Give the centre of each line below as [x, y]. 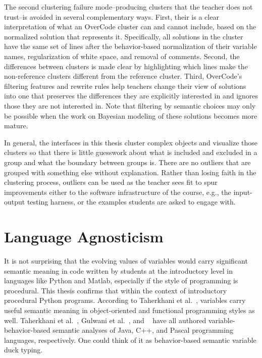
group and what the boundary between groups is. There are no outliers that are [127, 162]
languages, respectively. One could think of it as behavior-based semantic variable [130, 340]
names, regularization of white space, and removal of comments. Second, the [122, 56]
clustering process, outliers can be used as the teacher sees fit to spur [111, 182]
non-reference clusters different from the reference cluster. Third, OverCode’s [123, 76]
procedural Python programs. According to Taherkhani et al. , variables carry [125, 300]
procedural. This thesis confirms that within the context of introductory [116, 290]
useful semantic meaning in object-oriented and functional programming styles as [129, 310]
